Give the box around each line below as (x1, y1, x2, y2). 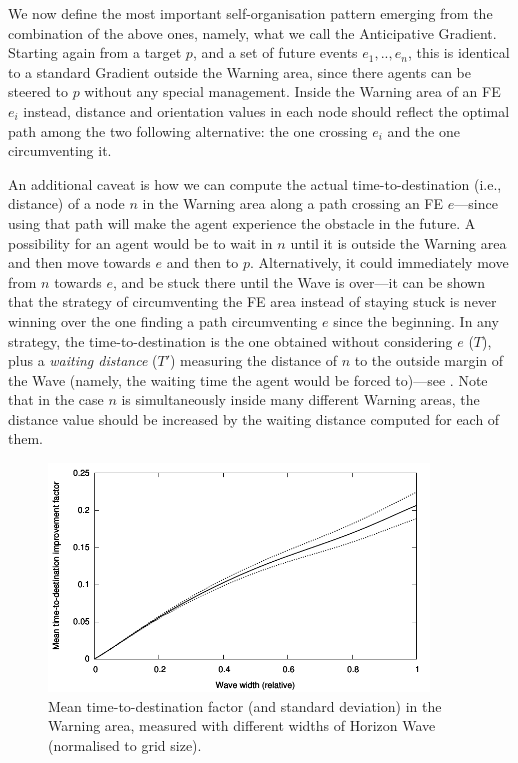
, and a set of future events (192, 42, 358, 63)
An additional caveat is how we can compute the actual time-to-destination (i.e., (8, 173, 502, 194)
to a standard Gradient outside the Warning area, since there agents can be (8, 61, 471, 82)
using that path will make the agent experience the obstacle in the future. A (8, 212, 476, 233)
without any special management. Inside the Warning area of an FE (84, 81, 501, 102)
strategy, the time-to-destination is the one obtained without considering (8, 330, 453, 351)
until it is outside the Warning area (290, 232, 507, 253)
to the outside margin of (354, 350, 504, 371)
